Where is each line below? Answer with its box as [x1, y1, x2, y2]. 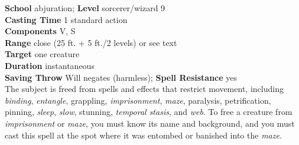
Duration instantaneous [5, 59, 95, 71]
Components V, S [5, 25, 76, 37]
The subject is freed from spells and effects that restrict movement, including [5, 83, 284, 95]
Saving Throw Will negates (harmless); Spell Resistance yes [5, 71, 238, 83]
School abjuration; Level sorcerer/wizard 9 [5, 2, 165, 14]
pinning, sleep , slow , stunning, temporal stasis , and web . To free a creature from [5, 106, 292, 118]
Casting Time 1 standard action [5, 13, 128, 25]
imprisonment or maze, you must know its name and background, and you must [5, 117, 295, 129]
